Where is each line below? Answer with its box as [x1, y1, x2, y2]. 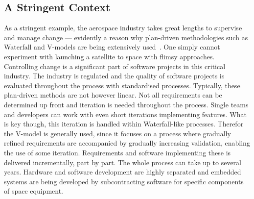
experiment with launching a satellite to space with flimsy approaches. [4, 51, 215, 61]
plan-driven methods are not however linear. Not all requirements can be [4, 90, 222, 100]
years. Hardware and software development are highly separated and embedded [4, 167, 241, 177]
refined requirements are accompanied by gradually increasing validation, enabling [4, 138, 250, 148]
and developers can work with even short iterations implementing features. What [4, 109, 247, 119]
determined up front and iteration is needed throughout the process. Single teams [4, 99, 249, 109]
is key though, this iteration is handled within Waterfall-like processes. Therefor [4, 119, 244, 129]
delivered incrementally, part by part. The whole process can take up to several [4, 157, 241, 167]
